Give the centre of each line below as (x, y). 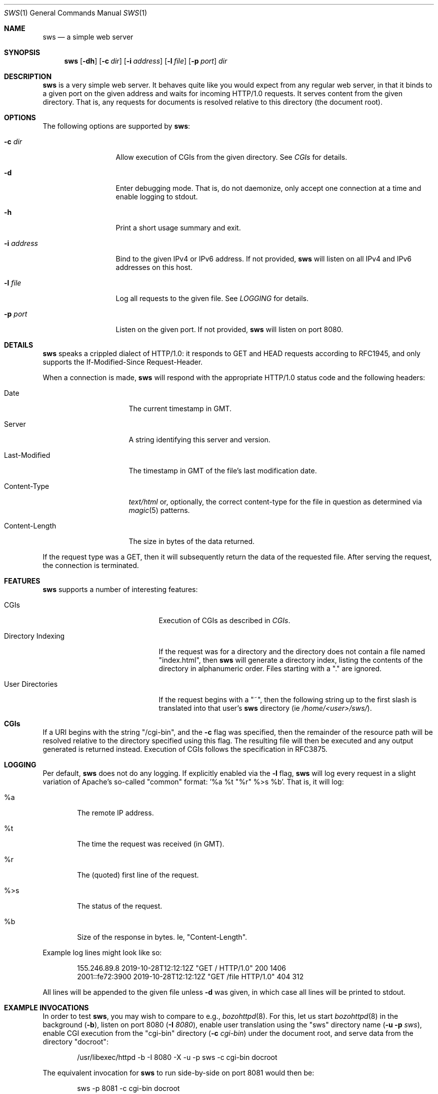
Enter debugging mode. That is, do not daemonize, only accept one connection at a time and (268, 188)
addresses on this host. (154, 267)
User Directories (31, 684)
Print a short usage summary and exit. (178, 228)
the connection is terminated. (91, 565)
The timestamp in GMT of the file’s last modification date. (223, 471)
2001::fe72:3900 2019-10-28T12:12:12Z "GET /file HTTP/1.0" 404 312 (190, 977)
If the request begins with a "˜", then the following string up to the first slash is (288, 700)
